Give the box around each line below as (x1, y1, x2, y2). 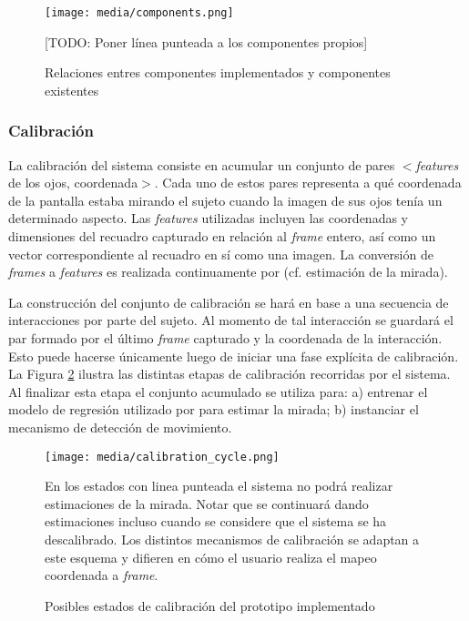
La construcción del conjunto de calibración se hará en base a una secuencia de (8, 292, 449, 311)
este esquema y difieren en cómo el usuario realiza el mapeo (45, 547, 377, 566)
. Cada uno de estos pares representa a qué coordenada (154, 173, 462, 192)
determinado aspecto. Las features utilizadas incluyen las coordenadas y (8, 209, 408, 228)
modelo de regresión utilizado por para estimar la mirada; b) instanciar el (8, 400, 419, 419)
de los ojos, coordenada (8, 173, 138, 192)
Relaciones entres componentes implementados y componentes (45, 63, 391, 82)
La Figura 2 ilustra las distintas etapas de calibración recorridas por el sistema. (8, 364, 451, 383)
